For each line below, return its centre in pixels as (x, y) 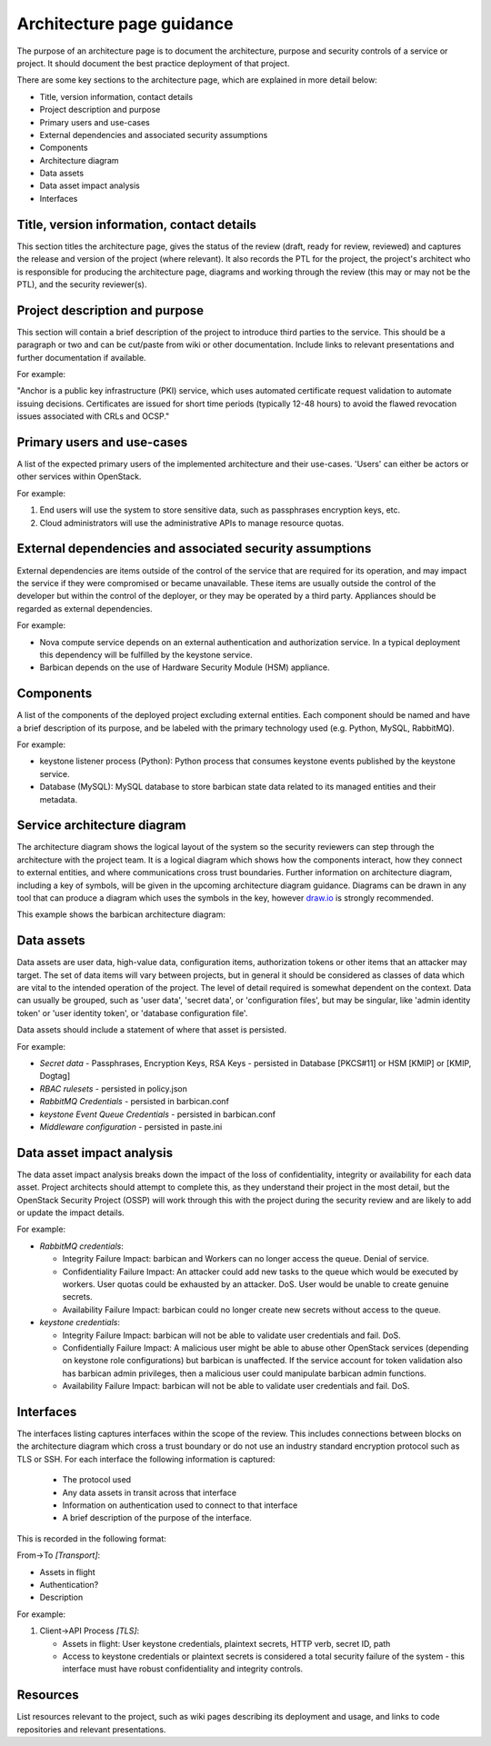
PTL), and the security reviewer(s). (82, 284)
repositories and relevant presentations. (91, 1729)
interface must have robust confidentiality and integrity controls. (183, 1669)
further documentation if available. (81, 357)
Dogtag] (55, 1076)
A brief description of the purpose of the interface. (157, 1518)
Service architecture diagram (101, 826)
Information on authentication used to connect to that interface (180, 1505)
